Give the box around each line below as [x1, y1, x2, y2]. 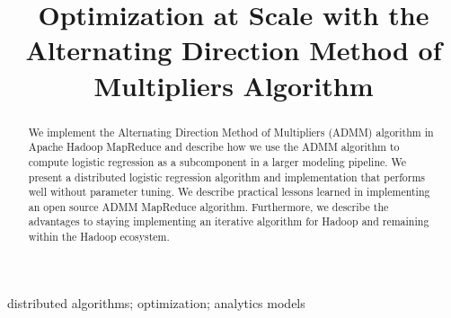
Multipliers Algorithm [93, 66, 374, 103]
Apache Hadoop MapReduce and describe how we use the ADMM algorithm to [28, 139, 400, 155]
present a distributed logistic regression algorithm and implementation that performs [28, 169, 426, 184]
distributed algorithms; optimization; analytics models [7, 293, 305, 312]
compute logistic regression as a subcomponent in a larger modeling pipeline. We [28, 154, 407, 169]
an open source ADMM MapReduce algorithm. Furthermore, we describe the [28, 199, 389, 214]
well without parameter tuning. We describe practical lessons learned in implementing [28, 184, 430, 199]
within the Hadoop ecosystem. [28, 229, 170, 244]
